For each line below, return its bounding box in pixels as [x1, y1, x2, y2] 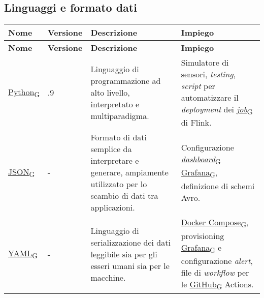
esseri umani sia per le [90, 259, 170, 272]
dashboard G [181, 153, 221, 167]
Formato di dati [90, 131, 147, 143]
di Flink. [181, 116, 212, 129]
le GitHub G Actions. [181, 278, 254, 291]
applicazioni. [90, 201, 135, 214]
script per [181, 80, 215, 92]
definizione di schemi [181, 180, 255, 192]
